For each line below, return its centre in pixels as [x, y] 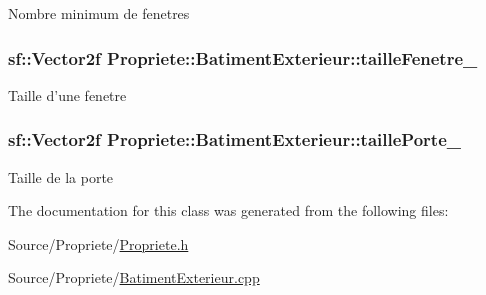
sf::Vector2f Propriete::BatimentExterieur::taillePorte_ [235, 139]
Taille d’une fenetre [67, 94]
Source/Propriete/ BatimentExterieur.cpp [134, 277]
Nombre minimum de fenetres [99, 13]
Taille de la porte [61, 176]
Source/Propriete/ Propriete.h [98, 243]
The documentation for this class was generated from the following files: [228, 210]
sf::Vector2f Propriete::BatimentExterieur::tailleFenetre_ [243, 57]
